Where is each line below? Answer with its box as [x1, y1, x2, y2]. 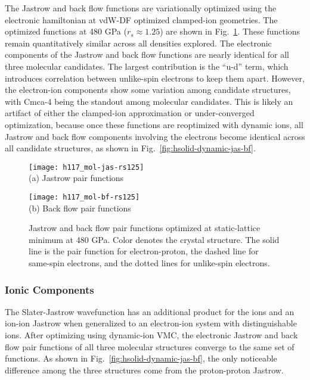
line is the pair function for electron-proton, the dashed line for [29, 245, 259, 257]
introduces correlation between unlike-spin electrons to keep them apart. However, [5, 71, 305, 84]
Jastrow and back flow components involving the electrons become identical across [5, 130, 305, 142]
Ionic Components [5, 282, 94, 297]
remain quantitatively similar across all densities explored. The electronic [5, 36, 272, 49]
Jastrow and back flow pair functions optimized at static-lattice [29, 222, 261, 234]
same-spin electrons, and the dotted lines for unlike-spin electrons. [29, 257, 270, 269]
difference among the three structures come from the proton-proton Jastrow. [5, 363, 284, 376]
